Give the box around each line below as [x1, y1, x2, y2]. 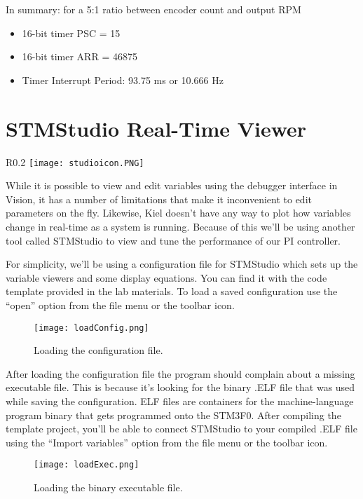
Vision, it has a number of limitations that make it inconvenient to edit [6, 191, 312, 206]
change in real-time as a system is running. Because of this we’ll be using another [6, 219, 355, 233]
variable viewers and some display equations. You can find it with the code [6, 270, 327, 285]
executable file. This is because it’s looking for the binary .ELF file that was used [6, 380, 355, 395]
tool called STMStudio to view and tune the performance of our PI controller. [6, 233, 341, 247]
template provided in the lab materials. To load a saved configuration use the [6, 284, 338, 299]
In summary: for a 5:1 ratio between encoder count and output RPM [6, 2, 301, 16]
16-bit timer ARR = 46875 [22, 49, 137, 64]
